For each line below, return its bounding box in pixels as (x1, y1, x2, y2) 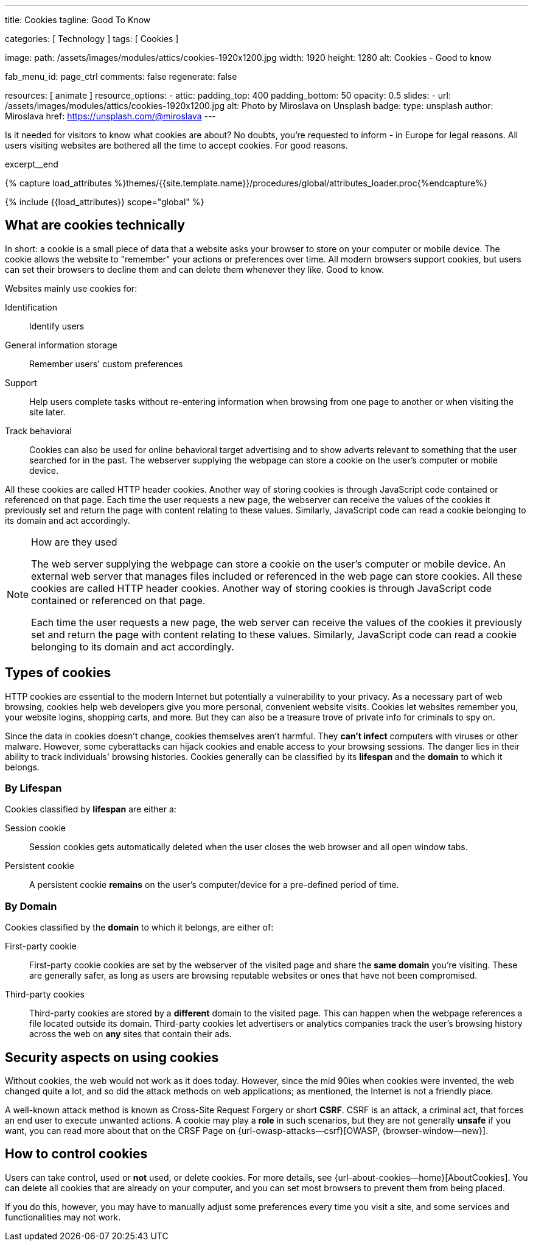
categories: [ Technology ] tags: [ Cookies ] (5, 33, 179, 44)
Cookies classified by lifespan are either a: (5, 804, 176, 815)
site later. (29, 406, 66, 417)
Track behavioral (5, 425, 72, 436)
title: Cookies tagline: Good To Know (5, 15, 151, 25)
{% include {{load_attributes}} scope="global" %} (5, 197, 204, 207)
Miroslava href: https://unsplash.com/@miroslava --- (5, 111, 216, 121)
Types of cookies (5, 665, 111, 681)
